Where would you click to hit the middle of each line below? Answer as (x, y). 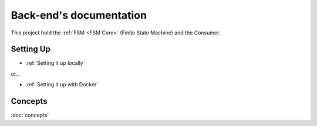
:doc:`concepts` (30, 115)
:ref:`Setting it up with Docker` (62, 85)
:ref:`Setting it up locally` (55, 63)
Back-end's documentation (79, 15)
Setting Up (31, 49)
